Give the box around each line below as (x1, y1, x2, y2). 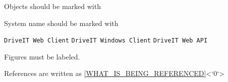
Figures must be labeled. (4, 51, 80, 61)
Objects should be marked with (4, 1, 101, 11)
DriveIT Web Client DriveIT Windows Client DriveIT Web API (4, 37, 208, 44)
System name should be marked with (4, 17, 119, 28)
